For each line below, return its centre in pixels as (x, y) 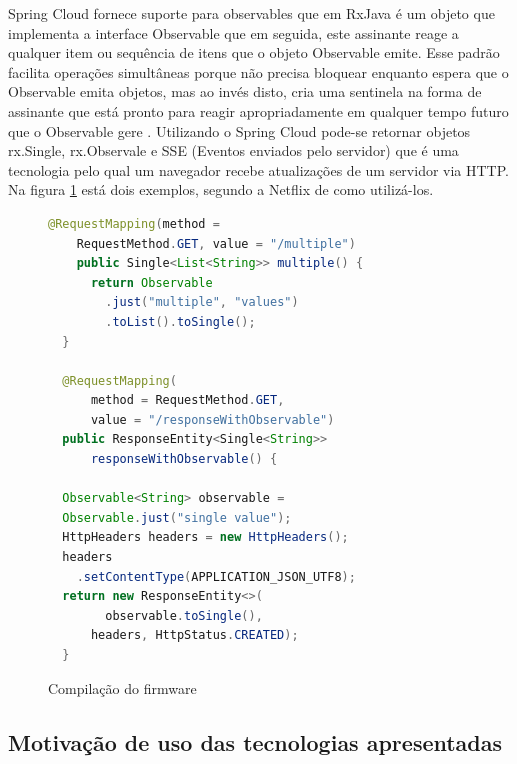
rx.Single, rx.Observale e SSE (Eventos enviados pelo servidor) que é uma (233, 150)
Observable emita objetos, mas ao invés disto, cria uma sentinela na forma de (245, 91)
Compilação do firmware (122, 687)
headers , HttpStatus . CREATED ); (194, 635)
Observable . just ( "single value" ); (177, 517)
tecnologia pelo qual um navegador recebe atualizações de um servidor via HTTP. (258, 169)
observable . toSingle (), (184, 615)
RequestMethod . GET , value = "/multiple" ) (216, 243)
